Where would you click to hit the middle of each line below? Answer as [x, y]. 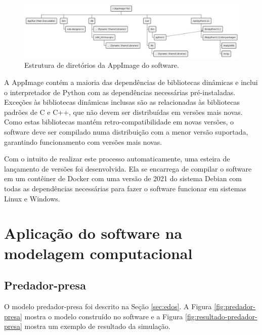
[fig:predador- [235, 306]
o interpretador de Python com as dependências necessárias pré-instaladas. [120, 92]
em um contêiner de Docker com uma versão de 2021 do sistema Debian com [123, 178]
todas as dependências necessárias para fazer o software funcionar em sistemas [125, 188]
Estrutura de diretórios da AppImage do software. [102, 65]
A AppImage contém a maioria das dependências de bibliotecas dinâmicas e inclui [131, 82]
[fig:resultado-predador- [221, 316]
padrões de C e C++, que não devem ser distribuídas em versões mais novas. [123, 112]
